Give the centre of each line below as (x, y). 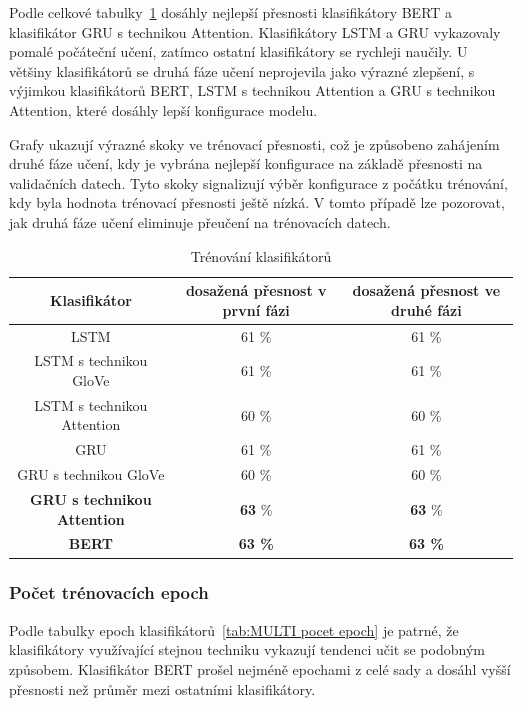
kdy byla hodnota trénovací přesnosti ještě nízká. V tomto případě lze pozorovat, (257, 202)
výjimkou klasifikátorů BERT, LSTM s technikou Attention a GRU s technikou (252, 90)
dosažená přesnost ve (426, 290)
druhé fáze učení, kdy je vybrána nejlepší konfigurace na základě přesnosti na (246, 163)
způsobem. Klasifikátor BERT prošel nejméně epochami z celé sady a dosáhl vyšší (260, 668)
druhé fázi (426, 309)
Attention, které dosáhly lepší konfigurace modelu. (163, 109)
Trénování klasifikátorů (261, 255)
